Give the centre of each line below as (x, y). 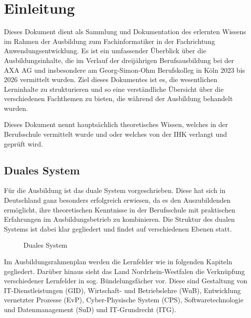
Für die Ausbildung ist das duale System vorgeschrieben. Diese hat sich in (115, 190)
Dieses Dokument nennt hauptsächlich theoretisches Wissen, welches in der (116, 124)
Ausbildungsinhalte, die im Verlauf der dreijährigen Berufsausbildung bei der (119, 60)
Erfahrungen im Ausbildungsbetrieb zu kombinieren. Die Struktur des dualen (119, 219)
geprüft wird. (23, 143)
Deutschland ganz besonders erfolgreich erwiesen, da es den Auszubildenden (117, 200)
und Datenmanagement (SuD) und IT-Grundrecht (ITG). (90, 309)
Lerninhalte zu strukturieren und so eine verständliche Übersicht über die (114, 89)
